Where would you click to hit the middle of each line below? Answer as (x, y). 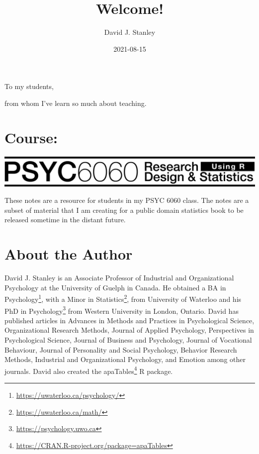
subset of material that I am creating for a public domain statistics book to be (124, 210)
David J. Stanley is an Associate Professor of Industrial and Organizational (119, 278)
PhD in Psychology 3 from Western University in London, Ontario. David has (122, 310)
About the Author (69, 254)
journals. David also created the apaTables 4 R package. (89, 370)
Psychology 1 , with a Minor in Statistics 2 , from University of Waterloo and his (123, 298)
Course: (31, 137)
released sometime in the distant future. (65, 220)
